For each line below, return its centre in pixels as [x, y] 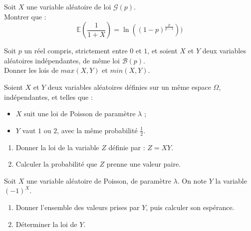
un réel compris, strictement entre [76, 51]
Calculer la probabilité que [56, 164]
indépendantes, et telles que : [48, 97]
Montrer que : [25, 16]
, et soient [162, 51]
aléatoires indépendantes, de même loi [62, 60]
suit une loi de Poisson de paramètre [80, 114]
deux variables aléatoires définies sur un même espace [129, 87]
